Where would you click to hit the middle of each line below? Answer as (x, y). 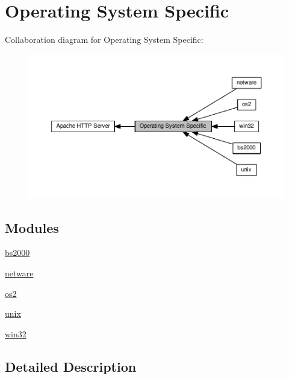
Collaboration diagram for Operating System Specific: (104, 40)
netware (19, 272)
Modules (32, 227)
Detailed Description (71, 366)
